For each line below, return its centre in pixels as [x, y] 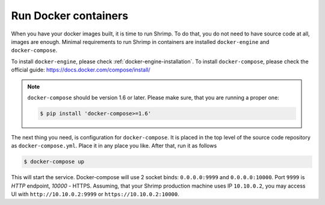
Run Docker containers [70, 16]
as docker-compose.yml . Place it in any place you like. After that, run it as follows [114, 146]
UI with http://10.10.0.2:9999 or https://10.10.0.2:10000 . [95, 194]
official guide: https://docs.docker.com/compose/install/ [81, 70]
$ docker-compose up [54, 162]
